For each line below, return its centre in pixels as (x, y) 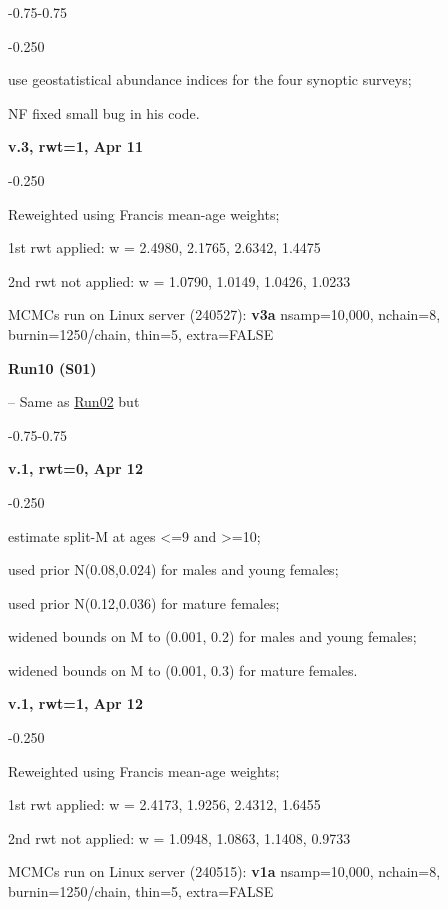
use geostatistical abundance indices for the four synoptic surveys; (210, 79)
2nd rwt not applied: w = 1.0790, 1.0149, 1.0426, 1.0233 (179, 280)
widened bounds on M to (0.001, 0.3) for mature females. (183, 669)
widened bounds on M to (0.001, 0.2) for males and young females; (212, 636)
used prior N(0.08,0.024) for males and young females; (173, 569)
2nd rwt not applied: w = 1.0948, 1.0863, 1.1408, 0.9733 (179, 837)
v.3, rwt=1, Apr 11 (75, 146)
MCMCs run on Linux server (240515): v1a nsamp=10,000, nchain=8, (224, 871)
